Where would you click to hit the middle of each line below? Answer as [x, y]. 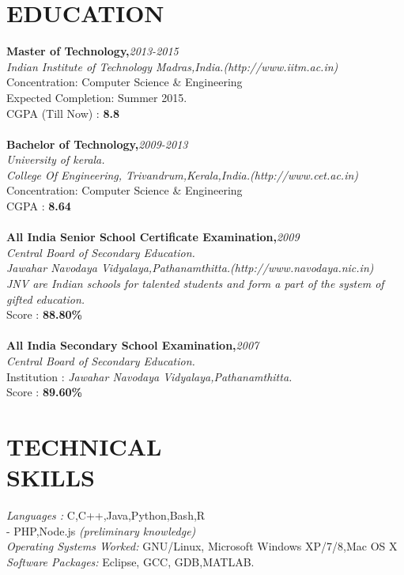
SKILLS [51, 477]
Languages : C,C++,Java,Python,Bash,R [106, 515]
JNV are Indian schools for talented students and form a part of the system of [195, 284]
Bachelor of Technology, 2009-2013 [97, 144]
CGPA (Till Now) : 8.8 [63, 113]
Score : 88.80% [44, 314]
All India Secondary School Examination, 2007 [133, 345]
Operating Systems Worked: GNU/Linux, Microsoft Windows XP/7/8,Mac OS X [202, 546]
